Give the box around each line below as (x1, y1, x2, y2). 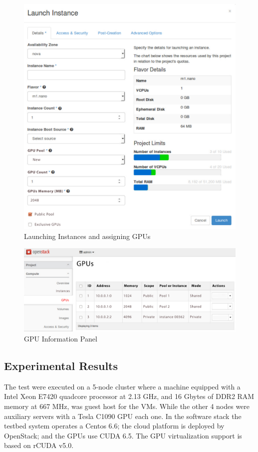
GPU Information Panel (24, 333, 97, 343)
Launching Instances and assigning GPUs (24, 230, 151, 241)
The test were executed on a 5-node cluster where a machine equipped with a (4, 381, 241, 391)
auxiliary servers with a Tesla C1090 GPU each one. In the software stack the (4, 410, 242, 421)
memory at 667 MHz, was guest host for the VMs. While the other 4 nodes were (4, 400, 250, 411)
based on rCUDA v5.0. (4, 440, 74, 450)
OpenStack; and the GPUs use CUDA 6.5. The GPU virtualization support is (4, 430, 242, 440)
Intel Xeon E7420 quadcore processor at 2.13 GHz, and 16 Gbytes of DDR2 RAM (4, 391, 255, 401)
